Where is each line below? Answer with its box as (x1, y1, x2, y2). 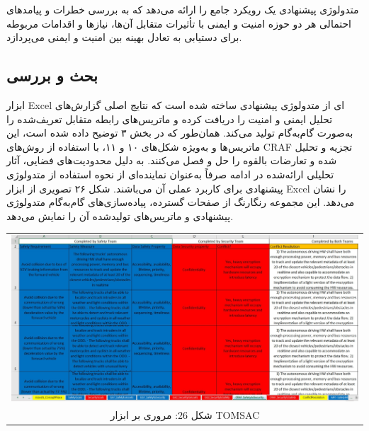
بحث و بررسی (6, 64, 98, 86)
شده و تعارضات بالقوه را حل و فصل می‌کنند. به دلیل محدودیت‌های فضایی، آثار (6, 153, 337, 168)
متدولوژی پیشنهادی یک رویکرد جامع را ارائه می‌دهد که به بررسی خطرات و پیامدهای (6, 2, 359, 16)
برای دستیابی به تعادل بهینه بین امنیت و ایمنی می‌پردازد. (6, 30, 242, 45)
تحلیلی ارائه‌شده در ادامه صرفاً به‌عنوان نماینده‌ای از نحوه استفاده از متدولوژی (6, 166, 334, 181)
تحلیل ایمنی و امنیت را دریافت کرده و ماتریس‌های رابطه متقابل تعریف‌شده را (6, 111, 333, 126)
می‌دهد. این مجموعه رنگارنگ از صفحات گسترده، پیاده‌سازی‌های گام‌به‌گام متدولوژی (6, 195, 355, 209)
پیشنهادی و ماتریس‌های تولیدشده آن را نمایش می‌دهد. (6, 208, 234, 223)
